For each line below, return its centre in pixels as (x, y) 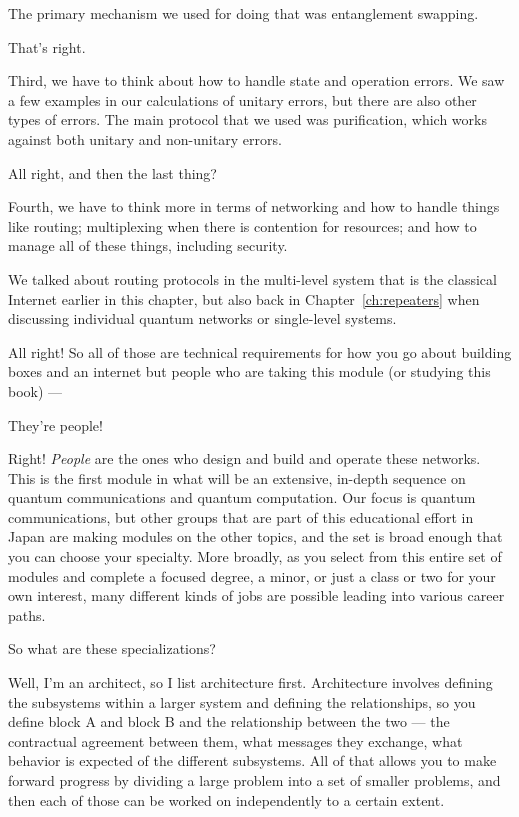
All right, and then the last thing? (112, 172)
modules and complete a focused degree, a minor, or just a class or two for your (252, 575)
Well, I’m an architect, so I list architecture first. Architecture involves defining (250, 682)
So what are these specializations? (112, 648)
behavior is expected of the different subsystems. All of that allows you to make (252, 760)
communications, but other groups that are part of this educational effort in (241, 516)
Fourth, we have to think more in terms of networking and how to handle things (254, 206)
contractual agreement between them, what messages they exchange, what (235, 740)
